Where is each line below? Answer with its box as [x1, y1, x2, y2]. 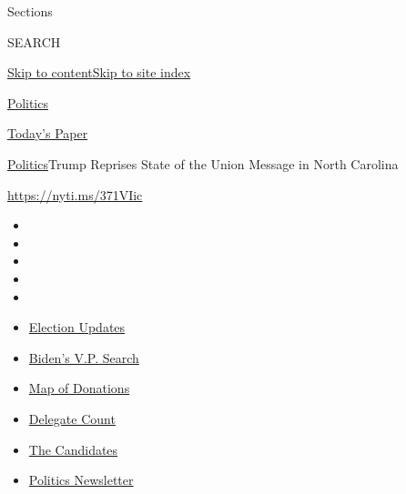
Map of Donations [28, 378, 130, 398]
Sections [7, 2, 53, 20]
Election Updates [28, 318, 126, 337]
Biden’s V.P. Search [28, 348, 139, 367]
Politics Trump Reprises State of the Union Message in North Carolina [7, 154, 399, 173]
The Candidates [28, 439, 118, 459]
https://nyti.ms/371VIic [7, 185, 143, 204]
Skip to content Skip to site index [7, 63, 191, 82]
